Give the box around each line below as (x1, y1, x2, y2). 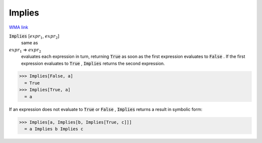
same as (21, 40, 38, 46)
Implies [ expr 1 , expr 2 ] (9, 33, 60, 40)
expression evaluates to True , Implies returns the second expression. (21, 60, 165, 66)
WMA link (9, 24, 29, 30)
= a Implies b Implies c (24, 126, 83, 132)
